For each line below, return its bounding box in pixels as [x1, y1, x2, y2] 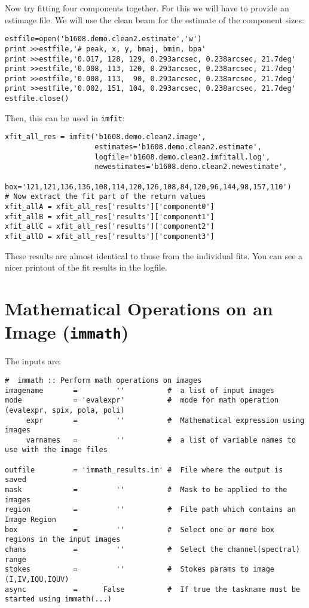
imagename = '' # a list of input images [5, 386, 275, 395]
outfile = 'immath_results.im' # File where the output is [5, 465, 283, 474]
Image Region [5, 515, 56, 524]
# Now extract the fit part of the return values [5, 192, 206, 201]
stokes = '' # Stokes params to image [5, 565, 275, 574]
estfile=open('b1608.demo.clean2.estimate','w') [5, 35, 202, 44]
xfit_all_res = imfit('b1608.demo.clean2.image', [5, 133, 206, 142]
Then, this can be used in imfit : [5, 111, 125, 124]
